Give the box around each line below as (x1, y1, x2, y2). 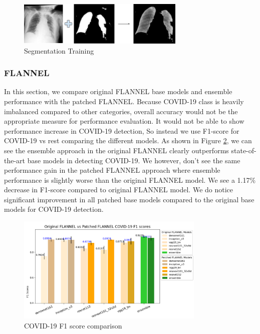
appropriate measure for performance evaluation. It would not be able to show (4, 116, 244, 126)
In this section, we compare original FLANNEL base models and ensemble (4, 86, 232, 97)
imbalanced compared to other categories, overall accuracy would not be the (4, 106, 238, 116)
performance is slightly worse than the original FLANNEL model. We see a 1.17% (4, 174, 256, 185)
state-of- (231, 145, 256, 155)
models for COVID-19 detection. (4, 204, 104, 214)
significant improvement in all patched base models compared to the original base (4, 194, 254, 204)
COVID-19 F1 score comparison (24, 320, 122, 330)
